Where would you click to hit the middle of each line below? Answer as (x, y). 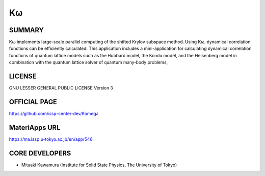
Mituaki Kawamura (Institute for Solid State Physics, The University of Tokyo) (99, 165)
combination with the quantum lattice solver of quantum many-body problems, (88, 62)
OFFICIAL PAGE (33, 102)
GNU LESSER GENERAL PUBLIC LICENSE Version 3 (61, 88)
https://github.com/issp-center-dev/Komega (54, 114)
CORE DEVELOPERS (40, 153)
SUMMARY (26, 30)
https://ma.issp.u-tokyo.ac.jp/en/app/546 (51, 139)
